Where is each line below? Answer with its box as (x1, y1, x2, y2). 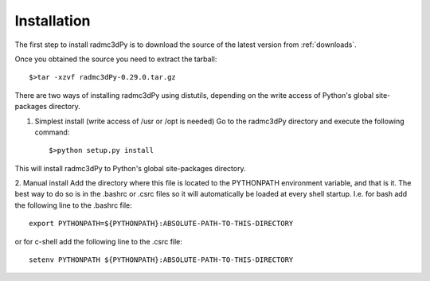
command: (34, 127, 70, 137)
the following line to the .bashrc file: (14, 200, 132, 210)
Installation (14, 12, 91, 29)
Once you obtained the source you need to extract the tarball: (14, 54, 217, 64)
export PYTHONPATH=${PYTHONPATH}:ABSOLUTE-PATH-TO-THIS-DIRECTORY (29, 219, 294, 228)
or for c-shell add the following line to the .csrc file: (14, 236, 183, 246)
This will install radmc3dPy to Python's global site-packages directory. (14, 163, 246, 173)
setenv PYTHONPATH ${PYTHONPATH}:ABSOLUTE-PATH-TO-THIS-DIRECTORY (29, 256, 294, 264)
